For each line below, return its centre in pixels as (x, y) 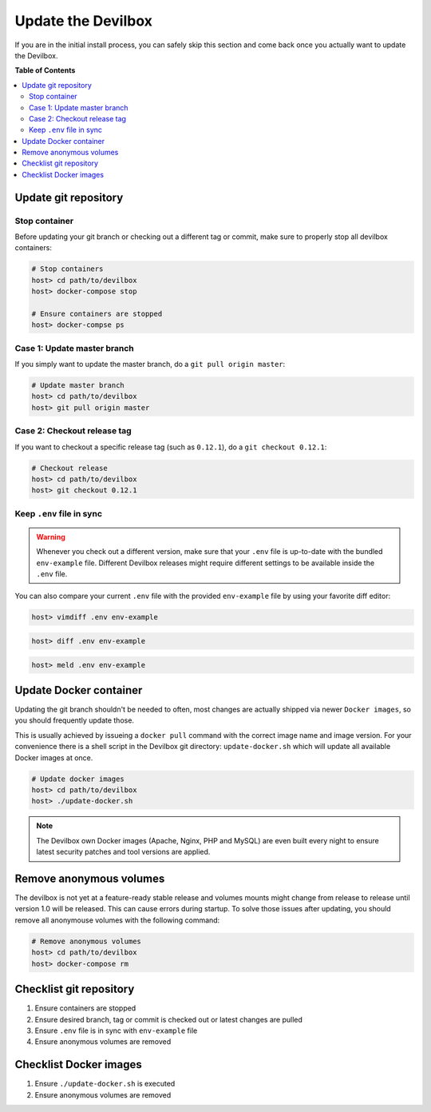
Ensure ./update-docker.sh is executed (105, 1084)
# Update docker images (78, 779)
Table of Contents (45, 70)
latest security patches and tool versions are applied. (123, 852)
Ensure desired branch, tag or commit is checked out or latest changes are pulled (169, 1019)
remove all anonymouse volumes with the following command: (117, 920)
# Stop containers (67, 269)
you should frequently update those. (75, 720)
